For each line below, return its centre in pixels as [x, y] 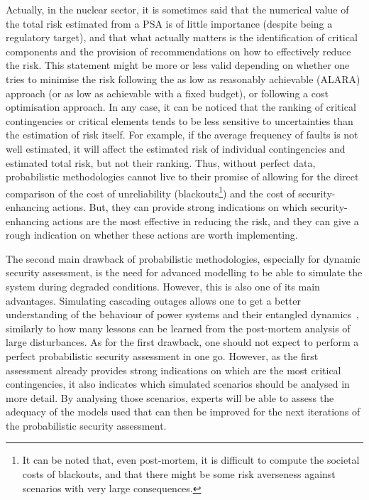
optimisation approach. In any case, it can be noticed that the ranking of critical [181, 107]
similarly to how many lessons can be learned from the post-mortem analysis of [178, 328]
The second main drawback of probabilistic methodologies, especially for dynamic [183, 258]
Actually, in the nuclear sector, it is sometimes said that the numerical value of [177, 9]
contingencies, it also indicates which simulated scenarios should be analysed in [178, 384]
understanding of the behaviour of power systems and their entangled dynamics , [182, 314]
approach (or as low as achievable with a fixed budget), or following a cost [167, 93]
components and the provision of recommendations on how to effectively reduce [178, 51]
